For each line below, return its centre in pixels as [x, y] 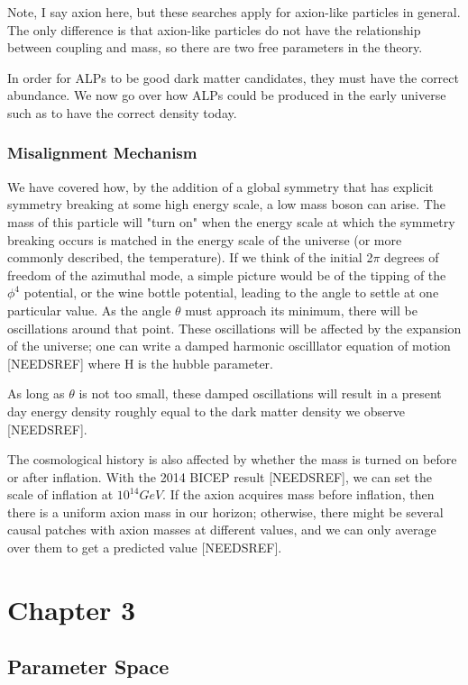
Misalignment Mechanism [102, 153]
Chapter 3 [72, 609]
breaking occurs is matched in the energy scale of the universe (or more [205, 239]
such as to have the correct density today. [122, 112]
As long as [36, 393]
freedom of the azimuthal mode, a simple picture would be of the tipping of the [227, 274]
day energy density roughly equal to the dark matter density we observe [206, 411]
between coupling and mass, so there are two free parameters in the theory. [215, 47]
